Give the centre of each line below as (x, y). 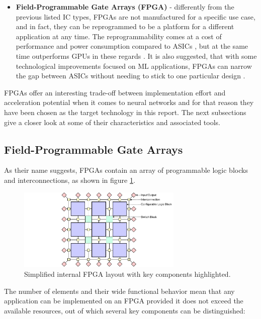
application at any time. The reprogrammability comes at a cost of (119, 36)
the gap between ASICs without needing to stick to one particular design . (130, 76)
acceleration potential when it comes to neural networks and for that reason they (129, 102)
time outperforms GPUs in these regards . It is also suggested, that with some (136, 56)
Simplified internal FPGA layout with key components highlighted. (127, 274)
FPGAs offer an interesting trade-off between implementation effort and (115, 92)
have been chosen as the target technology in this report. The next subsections (125, 112)
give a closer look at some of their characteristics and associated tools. (112, 122)
